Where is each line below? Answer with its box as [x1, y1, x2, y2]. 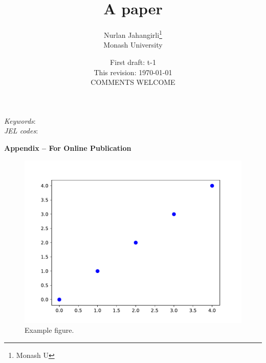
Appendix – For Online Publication [4, 142, 131, 153]
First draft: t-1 [110, 56, 156, 67]
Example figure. [25, 325, 74, 335]
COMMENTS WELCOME [91, 77, 175, 87]
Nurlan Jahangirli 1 [104, 28, 162, 40]
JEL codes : [4, 125, 38, 136]
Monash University [103, 39, 163, 50]
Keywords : [4, 115, 36, 126]
